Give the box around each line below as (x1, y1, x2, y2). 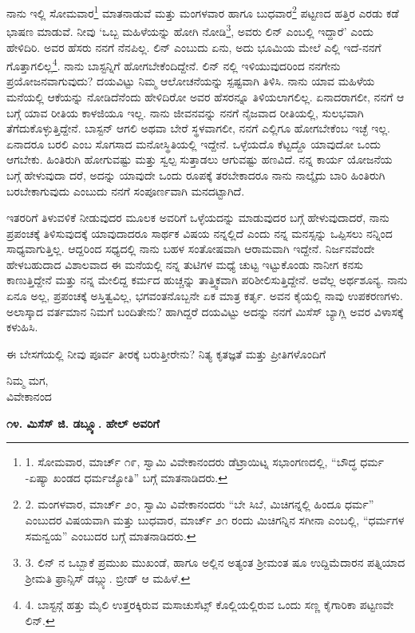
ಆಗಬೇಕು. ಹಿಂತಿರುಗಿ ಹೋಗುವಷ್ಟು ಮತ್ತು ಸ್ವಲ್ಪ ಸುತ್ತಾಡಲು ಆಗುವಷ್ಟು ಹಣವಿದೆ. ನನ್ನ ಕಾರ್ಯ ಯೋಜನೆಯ (6, 151, 393, 168)
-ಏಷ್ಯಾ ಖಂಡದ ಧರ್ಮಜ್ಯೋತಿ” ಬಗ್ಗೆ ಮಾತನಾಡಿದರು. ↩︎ (25, 469, 227, 485)
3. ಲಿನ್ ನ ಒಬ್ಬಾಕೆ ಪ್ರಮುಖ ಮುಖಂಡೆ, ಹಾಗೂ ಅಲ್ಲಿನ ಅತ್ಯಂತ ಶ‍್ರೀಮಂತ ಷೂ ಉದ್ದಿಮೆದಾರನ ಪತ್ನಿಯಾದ (25, 554, 405, 571)
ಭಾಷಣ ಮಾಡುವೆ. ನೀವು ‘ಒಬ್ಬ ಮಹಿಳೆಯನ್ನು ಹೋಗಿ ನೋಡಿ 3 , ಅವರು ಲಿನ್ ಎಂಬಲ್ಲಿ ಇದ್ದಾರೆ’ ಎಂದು (6, 21, 373, 39)
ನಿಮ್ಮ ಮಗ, (6, 372, 49, 389)
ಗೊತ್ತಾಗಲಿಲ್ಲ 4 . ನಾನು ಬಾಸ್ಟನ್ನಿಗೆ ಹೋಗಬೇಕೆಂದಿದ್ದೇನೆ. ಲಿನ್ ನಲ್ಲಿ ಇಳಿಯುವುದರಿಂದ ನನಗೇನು (6, 55, 341, 73)
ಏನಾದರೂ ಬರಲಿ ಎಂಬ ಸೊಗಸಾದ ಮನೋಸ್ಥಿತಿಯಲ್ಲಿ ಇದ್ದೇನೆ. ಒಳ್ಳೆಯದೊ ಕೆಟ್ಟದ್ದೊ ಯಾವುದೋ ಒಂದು (6, 135, 381, 152)
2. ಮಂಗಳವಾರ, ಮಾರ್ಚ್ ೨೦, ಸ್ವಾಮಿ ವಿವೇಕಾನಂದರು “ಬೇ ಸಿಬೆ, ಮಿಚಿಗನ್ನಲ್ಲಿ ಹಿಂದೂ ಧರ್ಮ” (25, 496, 374, 512)
